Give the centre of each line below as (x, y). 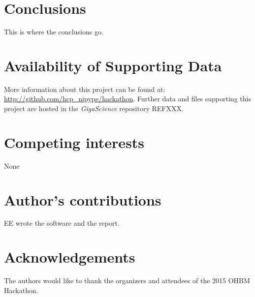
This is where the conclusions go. (54, 32)
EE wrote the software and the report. (62, 223)
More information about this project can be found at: (85, 89)
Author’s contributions (83, 199)
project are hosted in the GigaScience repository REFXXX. (94, 108)
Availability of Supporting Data (113, 65)
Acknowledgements (70, 257)
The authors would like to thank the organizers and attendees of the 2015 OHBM (127, 281)
